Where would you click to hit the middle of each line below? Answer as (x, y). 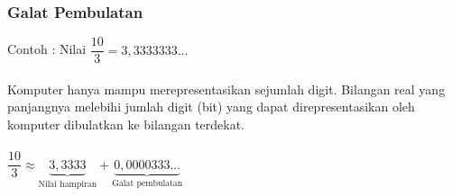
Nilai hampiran (68, 184)
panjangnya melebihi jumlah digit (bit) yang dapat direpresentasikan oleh (211, 107)
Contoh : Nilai (47, 49)
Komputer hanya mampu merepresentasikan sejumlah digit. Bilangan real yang (226, 89)
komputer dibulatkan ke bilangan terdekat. (126, 125)
